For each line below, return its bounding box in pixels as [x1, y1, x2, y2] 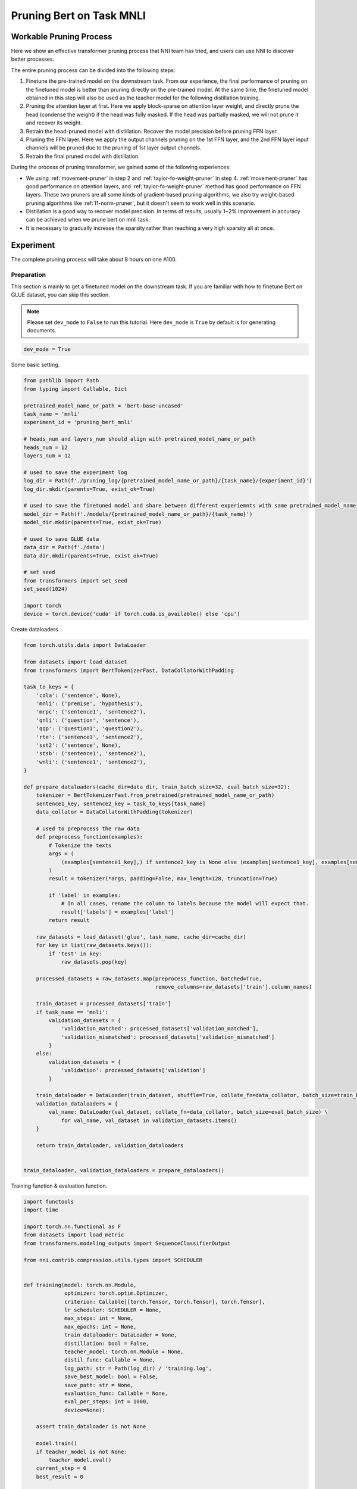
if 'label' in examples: [48, 892, 121, 899]
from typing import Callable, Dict [23, 385, 127, 393]
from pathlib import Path [23, 377, 99, 384]
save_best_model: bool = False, [64, 1373, 159, 1380]
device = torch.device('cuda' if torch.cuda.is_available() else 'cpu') [23, 610, 240, 618]
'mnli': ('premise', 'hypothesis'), [36, 700, 143, 707]
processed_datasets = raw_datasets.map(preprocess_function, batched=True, [36, 975, 262, 982]
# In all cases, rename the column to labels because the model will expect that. [61, 900, 309, 907]
